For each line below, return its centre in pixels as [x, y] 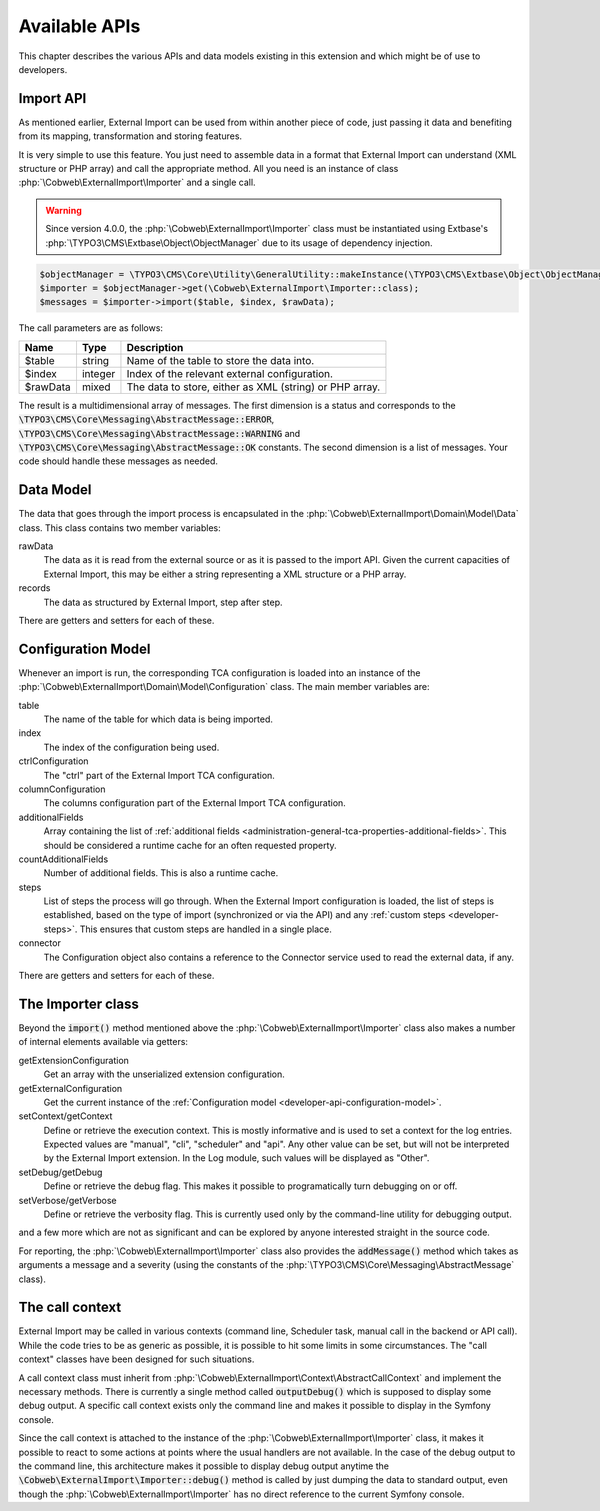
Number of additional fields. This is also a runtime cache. [161, 873]
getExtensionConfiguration [74, 1060]
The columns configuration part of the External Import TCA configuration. [195, 803]
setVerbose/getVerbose [67, 1200]
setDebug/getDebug [60, 1172]
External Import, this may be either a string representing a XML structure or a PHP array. [225, 574]
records [34, 588]
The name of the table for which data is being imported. [158, 719]
